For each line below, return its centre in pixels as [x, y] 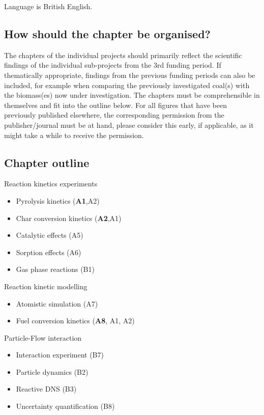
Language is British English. [48, 6]
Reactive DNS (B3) [46, 389]
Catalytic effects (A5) [50, 235]
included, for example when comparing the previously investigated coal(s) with [127, 85]
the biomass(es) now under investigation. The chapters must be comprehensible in [132, 95]
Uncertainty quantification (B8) [65, 406]
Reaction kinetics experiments [51, 184]
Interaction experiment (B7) [60, 355]
